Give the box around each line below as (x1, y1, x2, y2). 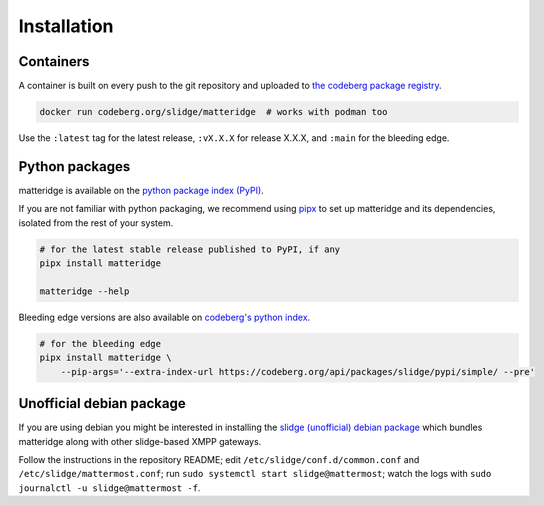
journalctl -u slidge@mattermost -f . (18, 481, 201, 494)
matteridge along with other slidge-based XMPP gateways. (18, 435, 262, 447)
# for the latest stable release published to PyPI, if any (39, 243, 341, 255)
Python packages (18, 158, 131, 175)
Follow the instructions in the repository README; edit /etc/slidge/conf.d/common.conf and (18, 453, 420, 465)
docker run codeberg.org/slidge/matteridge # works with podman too (39, 106, 388, 118)
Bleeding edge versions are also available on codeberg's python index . (18, 311, 311, 323)
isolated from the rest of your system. (18, 216, 174, 229)
